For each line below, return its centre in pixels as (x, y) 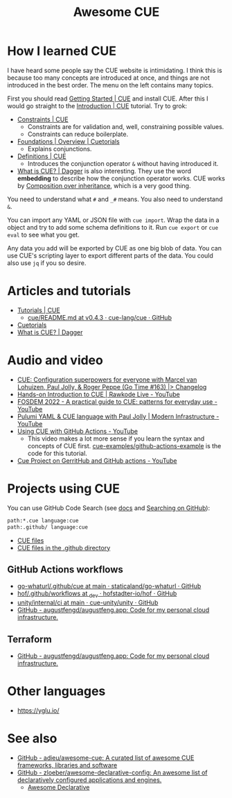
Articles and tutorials (69, 291)
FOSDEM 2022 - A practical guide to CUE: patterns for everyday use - (117, 401)
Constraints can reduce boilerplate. (78, 134)
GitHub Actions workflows (65, 569)
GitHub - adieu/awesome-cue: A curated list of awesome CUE (106, 758)
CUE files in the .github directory (64, 547)
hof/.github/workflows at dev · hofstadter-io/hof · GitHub (97, 594)
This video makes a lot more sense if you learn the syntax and (116, 439)
